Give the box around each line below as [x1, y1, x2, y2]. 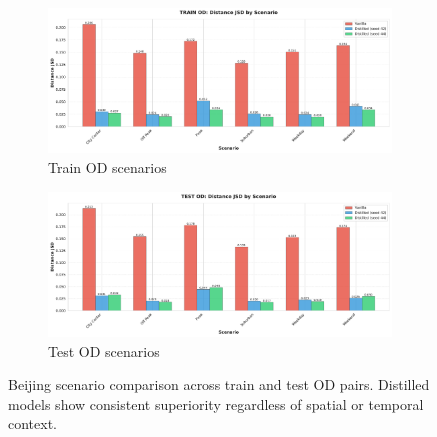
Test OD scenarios [48, 340, 160, 361]
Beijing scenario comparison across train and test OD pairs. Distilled [8, 374, 430, 395]
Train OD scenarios [48, 157, 167, 178]
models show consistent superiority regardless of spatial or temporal [8, 393, 424, 414]
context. [8, 413, 57, 434]
